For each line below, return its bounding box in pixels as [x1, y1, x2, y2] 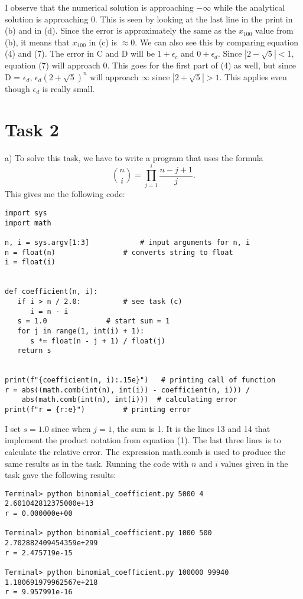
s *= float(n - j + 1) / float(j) [30, 336, 166, 345]
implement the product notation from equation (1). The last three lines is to [5, 434, 281, 446]
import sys [5, 209, 47, 217]
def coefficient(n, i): [5, 287, 98, 296]
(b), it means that [5, 35, 70, 48]
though [5, 82, 30, 94]
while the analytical [213, 1, 285, 13]
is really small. [42, 82, 95, 94]
